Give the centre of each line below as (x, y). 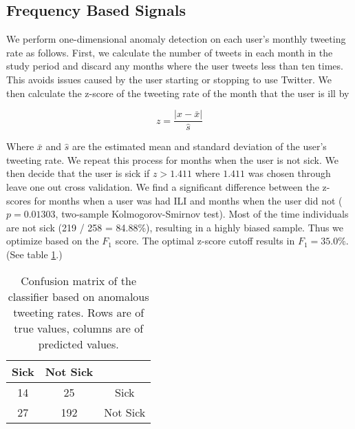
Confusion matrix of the (79, 280)
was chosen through (289, 173)
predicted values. (78, 344)
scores (19, 200)
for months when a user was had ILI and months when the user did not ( (188, 200)
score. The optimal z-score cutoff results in (205, 241)
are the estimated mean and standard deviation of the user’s (199, 146)
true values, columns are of (79, 328)
